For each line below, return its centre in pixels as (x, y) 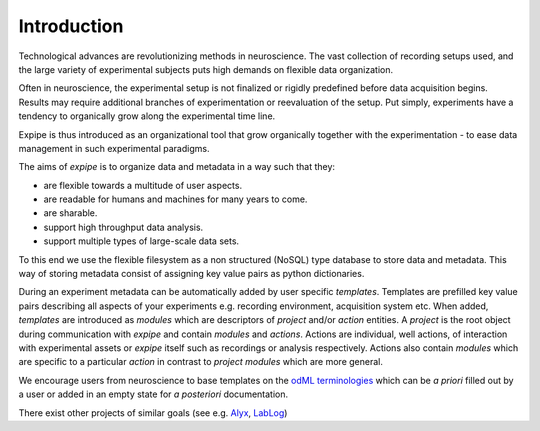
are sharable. (70, 213)
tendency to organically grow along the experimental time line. (147, 116)
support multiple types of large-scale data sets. (141, 241)
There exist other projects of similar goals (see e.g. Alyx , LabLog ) (153, 412)
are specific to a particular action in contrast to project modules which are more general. (201, 362)
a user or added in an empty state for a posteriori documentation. (153, 394)
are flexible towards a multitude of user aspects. (143, 185)
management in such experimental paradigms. (114, 148)
